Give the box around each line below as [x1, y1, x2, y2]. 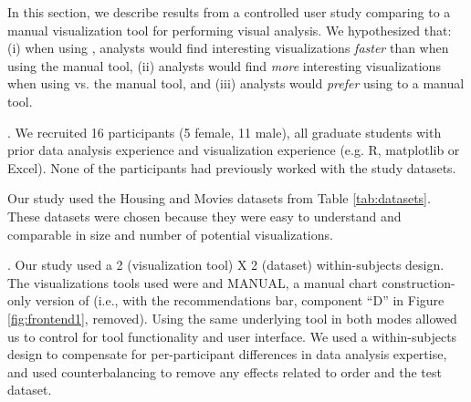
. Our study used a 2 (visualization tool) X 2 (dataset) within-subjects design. [7, 255, 445, 274]
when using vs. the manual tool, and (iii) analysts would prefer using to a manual [7, 74, 465, 93]
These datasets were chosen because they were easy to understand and [7, 206, 402, 225]
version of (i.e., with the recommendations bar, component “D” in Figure [35, 291, 445, 310]
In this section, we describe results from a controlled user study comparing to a [7, 3, 451, 21]
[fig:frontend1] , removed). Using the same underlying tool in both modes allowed [7, 308, 457, 327]
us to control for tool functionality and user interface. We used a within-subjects [7, 326, 457, 345]
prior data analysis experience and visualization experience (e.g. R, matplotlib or [7, 140, 460, 160]
